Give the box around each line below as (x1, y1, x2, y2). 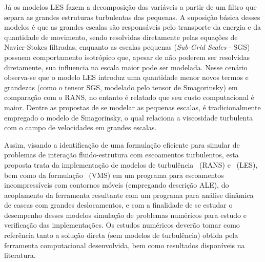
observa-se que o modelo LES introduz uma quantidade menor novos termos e (4, 72, 249, 83)
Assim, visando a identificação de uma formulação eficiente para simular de (4, 139, 240, 150)
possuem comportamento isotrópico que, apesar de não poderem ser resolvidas (4, 51, 250, 62)
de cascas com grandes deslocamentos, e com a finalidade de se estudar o (4, 199, 233, 210)
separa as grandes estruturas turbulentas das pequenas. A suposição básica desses (4, 11, 260, 22)
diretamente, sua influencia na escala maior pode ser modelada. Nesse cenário (4, 62, 248, 72)
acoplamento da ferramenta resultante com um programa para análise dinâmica (4, 189, 254, 200)
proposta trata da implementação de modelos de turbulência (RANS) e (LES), (4, 159, 258, 170)
